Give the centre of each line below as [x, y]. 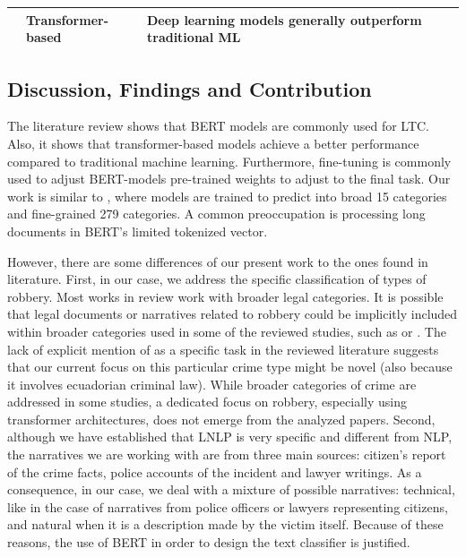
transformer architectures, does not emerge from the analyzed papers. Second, [221, 419]
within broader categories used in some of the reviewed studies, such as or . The [227, 331]
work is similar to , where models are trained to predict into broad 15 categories [227, 196]
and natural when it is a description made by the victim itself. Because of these [225, 524]
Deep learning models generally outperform [284, 19]
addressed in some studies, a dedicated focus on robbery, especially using [207, 402]
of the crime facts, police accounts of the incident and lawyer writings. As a [215, 471]
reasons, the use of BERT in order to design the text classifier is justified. [209, 542]
